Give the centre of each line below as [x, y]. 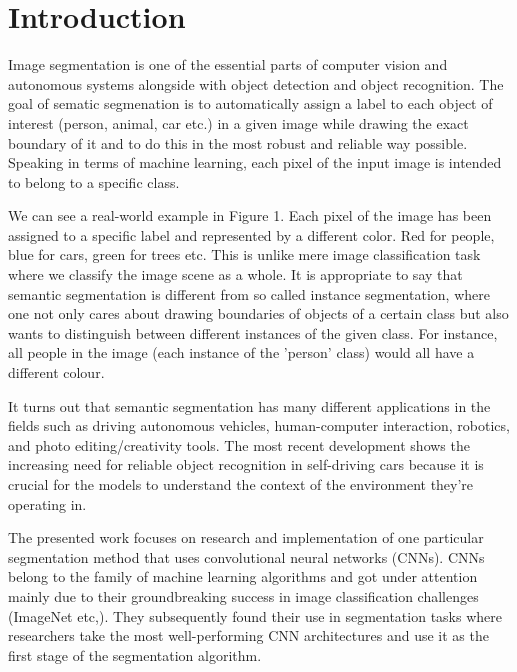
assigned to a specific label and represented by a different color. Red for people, [251, 234]
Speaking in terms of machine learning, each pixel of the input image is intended [255, 162]
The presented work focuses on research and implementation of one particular [246, 537]
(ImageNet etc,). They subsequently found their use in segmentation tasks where [255, 615]
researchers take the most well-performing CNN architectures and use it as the [248, 635]
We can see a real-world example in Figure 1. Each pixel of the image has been [250, 215]
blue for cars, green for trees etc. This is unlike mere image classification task [244, 254]
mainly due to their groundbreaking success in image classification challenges [243, 595]
